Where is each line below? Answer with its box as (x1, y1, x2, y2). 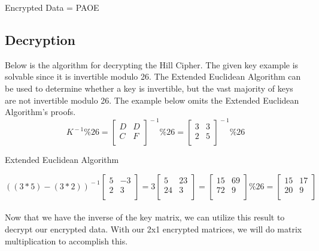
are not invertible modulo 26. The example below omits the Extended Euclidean (5, 93, 299, 106)
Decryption (5, 30, 76, 49)
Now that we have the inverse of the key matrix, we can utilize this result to (5, 211, 285, 223)
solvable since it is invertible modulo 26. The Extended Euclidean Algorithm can (5, 70, 301, 83)
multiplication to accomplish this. (5, 234, 128, 247)
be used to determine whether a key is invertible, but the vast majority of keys (5, 81, 293, 94)
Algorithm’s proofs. (5, 105, 76, 118)
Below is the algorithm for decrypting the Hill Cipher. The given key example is (5, 58, 299, 71)
